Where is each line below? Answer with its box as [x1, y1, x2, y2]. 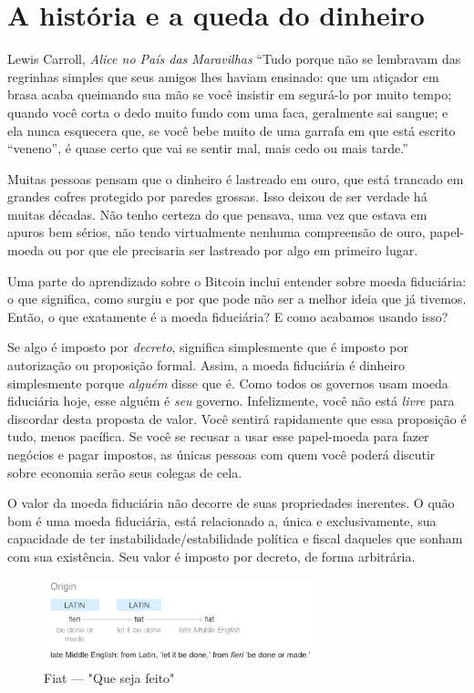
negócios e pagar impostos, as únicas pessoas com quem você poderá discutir [7, 445, 436, 463]
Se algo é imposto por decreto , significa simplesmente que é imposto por [7, 337, 408, 357]
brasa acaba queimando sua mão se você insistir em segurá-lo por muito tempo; [7, 85, 452, 104]
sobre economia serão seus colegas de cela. [7, 462, 242, 481]
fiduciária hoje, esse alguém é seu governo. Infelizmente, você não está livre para [7, 391, 455, 410]
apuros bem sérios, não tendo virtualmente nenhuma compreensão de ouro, [7, 222, 426, 242]
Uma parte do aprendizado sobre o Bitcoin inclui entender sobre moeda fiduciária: [7, 271, 467, 290]
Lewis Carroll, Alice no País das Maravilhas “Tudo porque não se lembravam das [7, 49, 461, 68]
